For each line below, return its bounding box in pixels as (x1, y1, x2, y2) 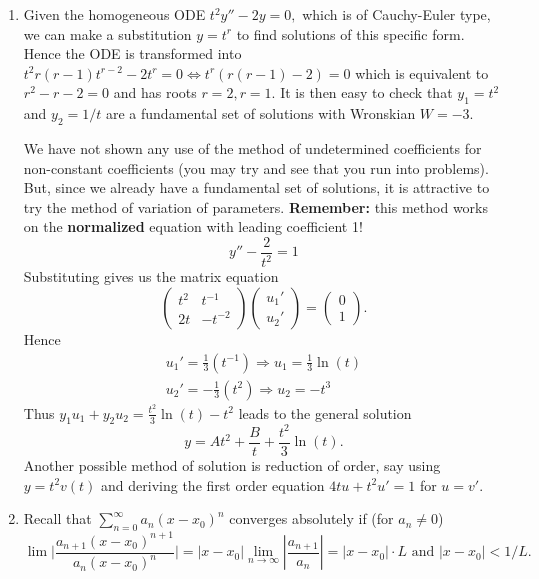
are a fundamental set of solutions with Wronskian (105, 103, 416, 124)
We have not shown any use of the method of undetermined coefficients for (23, 137, 482, 158)
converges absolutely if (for (229, 508, 394, 529)
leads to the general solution (238, 402, 412, 423)
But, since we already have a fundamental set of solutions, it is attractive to (23, 177, 490, 198)
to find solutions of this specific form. (236, 23, 465, 44)
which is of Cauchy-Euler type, (302, 4, 491, 24)
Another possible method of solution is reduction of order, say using (23, 455, 441, 476)
